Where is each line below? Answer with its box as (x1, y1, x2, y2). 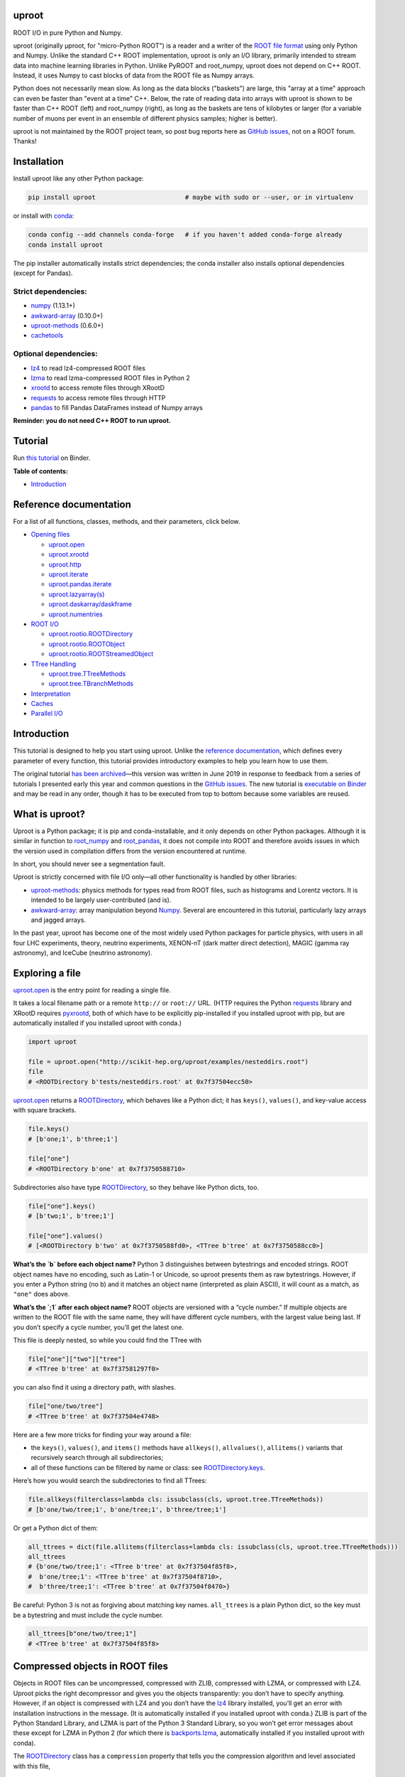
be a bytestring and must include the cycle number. (13, 1611, 163, 1619)
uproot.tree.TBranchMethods (48, 680, 134, 688)
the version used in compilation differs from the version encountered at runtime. (13, 847, 248, 855)
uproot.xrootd (48, 550, 89, 559)
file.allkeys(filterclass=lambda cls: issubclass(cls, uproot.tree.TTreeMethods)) (28, 1496, 324, 1503)
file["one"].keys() (28, 1202, 96, 1210)
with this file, (13, 1761, 51, 1770)
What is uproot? (13, 807, 85, 820)
